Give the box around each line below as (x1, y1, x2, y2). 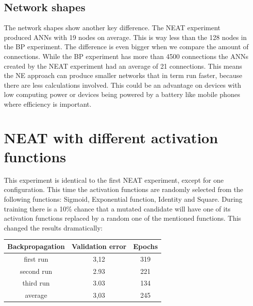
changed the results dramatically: (4, 222, 103, 232)
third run (22, 278, 50, 288)
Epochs (133, 241, 158, 251)
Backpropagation (7, 241, 65, 251)
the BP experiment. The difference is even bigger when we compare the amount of (4, 41, 249, 52)
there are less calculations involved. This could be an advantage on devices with (4, 79, 241, 90)
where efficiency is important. (4, 98, 92, 109)
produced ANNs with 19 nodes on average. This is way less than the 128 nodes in (4, 32, 247, 42)
